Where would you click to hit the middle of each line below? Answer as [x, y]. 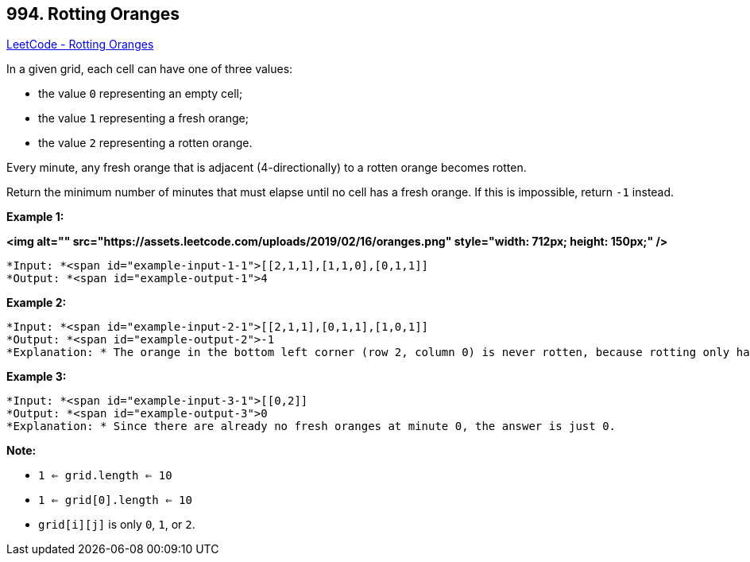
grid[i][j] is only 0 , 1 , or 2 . [117, 525]
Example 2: [37, 303]
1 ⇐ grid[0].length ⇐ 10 [115, 500]
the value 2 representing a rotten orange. [145, 143]
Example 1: [35, 217]
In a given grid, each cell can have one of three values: [150, 69]
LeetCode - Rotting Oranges [80, 45]
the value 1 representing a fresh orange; [143, 118]
